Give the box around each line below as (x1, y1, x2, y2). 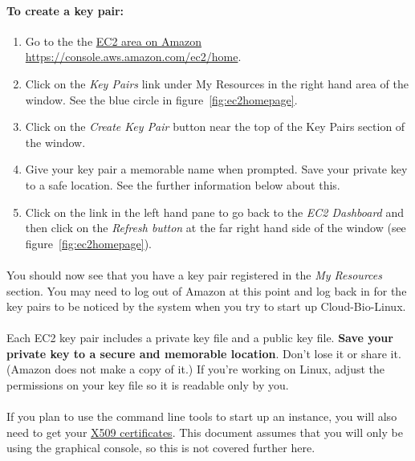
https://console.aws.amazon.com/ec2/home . (25, 48, 242, 65)
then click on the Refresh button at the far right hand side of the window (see (25, 219, 406, 236)
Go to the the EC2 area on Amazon (25, 32, 202, 49)
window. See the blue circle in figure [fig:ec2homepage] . (25, 91, 298, 108)
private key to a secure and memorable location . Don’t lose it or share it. (6, 345, 401, 361)
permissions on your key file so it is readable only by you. (6, 377, 289, 394)
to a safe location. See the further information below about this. (25, 176, 340, 193)
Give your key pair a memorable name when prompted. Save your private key (25, 161, 408, 177)
